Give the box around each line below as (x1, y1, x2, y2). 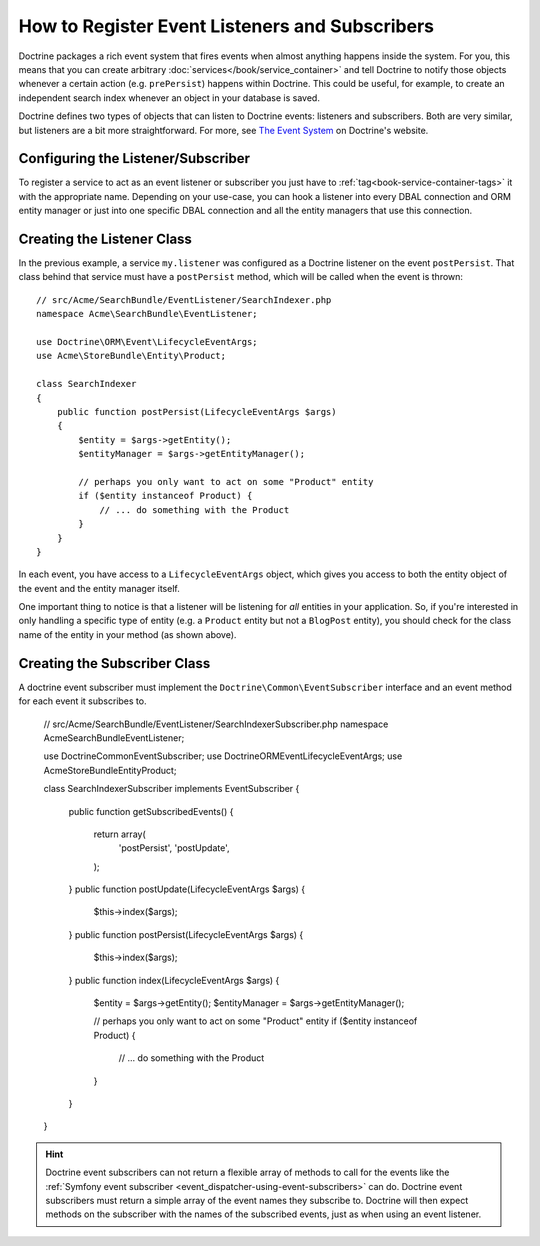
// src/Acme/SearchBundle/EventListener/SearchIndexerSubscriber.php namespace (43, 718, 389, 730)
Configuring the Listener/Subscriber (18, 150, 250, 167)
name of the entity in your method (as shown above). (18, 628, 237, 640)
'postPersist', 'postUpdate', (118, 842, 230, 854)
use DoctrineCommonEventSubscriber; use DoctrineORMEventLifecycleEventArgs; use (43, 750, 403, 762)
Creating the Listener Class (18, 231, 192, 247)
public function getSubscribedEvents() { (68, 805, 234, 817)
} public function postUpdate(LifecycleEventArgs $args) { (68, 883, 306, 895)
